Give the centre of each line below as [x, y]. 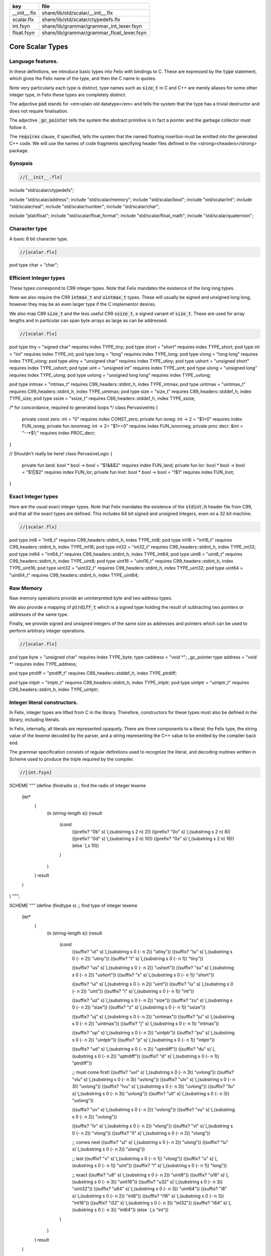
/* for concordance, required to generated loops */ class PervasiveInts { [84, 407]
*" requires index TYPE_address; [43, 664]
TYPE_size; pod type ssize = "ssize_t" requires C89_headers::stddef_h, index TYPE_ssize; [102, 398]
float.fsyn [24, 33]
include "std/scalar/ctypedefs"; [42, 190]
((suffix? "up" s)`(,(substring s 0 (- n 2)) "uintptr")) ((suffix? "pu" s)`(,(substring [153, 1033]
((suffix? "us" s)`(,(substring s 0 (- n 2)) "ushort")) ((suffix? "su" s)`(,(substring [153, 968]
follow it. [18, 127]
